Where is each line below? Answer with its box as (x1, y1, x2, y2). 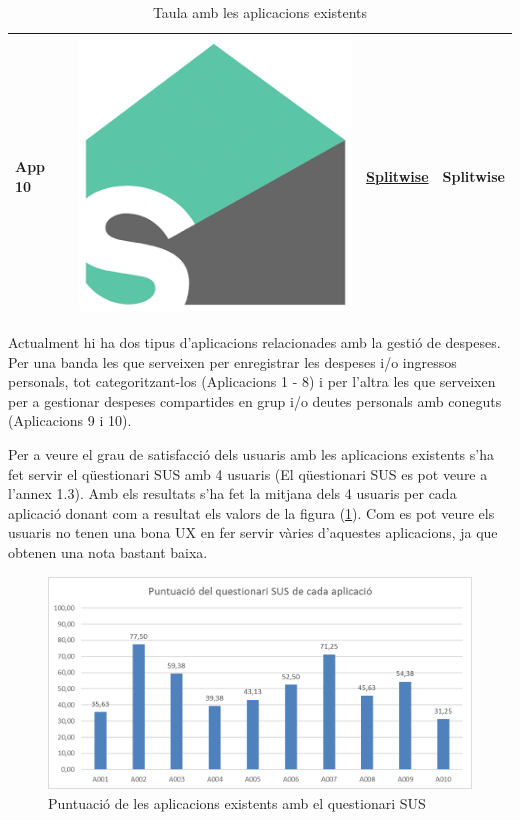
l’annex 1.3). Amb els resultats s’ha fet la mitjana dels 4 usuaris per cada (8, 483, 457, 504)
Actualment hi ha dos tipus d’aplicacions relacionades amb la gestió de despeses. (8, 332, 501, 353)
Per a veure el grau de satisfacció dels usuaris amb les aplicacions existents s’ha (8, 444, 494, 465)
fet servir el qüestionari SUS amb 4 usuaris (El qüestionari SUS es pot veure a (8, 463, 488, 484)
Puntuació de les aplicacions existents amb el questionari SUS (48, 793, 426, 814)
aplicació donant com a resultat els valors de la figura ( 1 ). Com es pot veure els (8, 502, 495, 523)
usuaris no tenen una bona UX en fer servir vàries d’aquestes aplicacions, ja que (8, 522, 498, 543)
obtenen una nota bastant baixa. (8, 542, 208, 563)
